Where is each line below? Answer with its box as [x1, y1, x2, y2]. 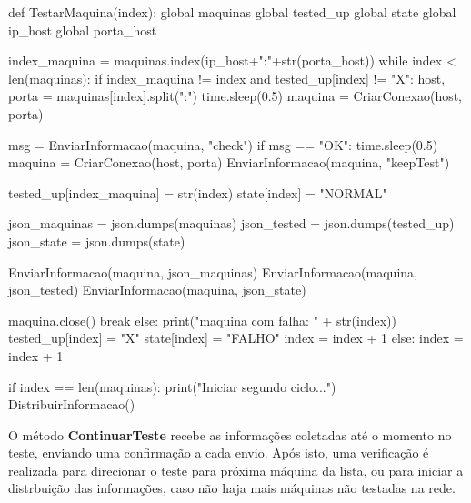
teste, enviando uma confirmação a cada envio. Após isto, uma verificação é [8, 443, 429, 462]
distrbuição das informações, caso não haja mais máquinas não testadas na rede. [8, 478, 456, 498]
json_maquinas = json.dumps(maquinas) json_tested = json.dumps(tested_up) [8, 214, 455, 233]
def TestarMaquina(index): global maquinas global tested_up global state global [8, 3, 456, 21]
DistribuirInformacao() [8, 395, 135, 414]
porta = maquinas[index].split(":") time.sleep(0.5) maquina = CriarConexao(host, [8, 86, 463, 106]
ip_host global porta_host [8, 20, 157, 39]
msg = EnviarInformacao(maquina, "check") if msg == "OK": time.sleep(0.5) [8, 135, 438, 154]
